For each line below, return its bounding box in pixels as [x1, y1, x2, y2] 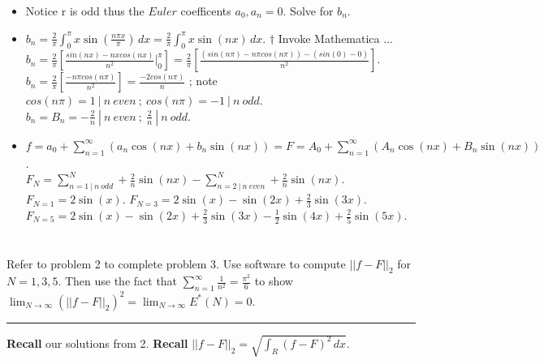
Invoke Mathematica [278, 29, 380, 46]
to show [254, 272, 293, 289]
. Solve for [283, 2, 334, 19]
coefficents [180, 2, 231, 19]
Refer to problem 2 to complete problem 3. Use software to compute [6, 255, 346, 272]
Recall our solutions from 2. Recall [6, 334, 188, 351]
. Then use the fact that [58, 272, 178, 289]
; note [188, 72, 218, 89]
